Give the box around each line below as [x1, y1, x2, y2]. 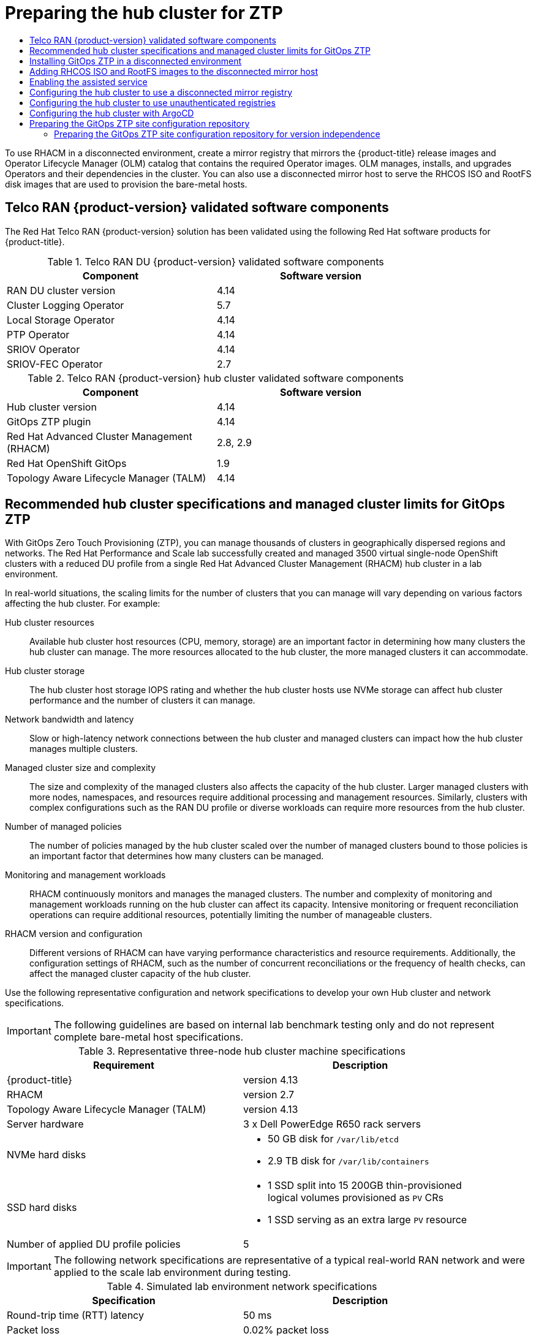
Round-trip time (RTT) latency [7, 1309, 144, 1322]
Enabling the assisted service [29, 76, 148, 87]
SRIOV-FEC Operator [7, 357, 103, 370]
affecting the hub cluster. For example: [5, 598, 160, 609]
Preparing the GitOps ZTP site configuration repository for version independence [54, 128, 380, 139]
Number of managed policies [5, 821, 122, 832]
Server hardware [7, 1118, 84, 1131]
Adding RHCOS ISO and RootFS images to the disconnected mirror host [29, 66, 318, 77]
